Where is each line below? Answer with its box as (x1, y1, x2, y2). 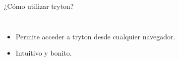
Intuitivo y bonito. (15, 48, 72, 58)
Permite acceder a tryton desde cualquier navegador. (15, 31, 176, 41)
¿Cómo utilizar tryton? (4, 1, 74, 11)
